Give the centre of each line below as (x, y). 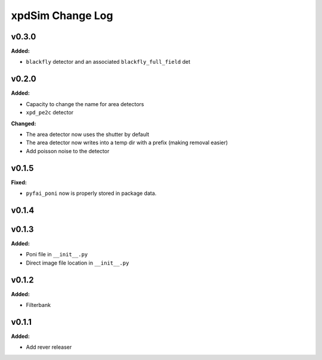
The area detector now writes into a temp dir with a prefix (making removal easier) (127, 142)
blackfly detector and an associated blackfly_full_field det (108, 62)
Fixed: (19, 182)
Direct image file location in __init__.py (78, 263)
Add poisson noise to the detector (68, 151)
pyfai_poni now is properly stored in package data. (91, 193)
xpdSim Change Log (62, 15)
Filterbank (38, 305)
